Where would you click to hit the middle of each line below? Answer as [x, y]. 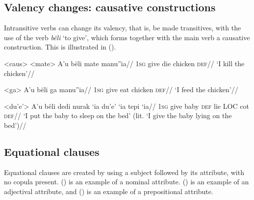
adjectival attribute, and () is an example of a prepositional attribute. [109, 191]
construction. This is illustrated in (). [60, 47]
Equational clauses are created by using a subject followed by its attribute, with [124, 172]
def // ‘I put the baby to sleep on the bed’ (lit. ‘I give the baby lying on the [118, 115]
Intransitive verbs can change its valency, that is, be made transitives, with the [123, 28]
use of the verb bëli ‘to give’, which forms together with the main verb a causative [127, 37]
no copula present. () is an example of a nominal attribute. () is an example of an [127, 182]
